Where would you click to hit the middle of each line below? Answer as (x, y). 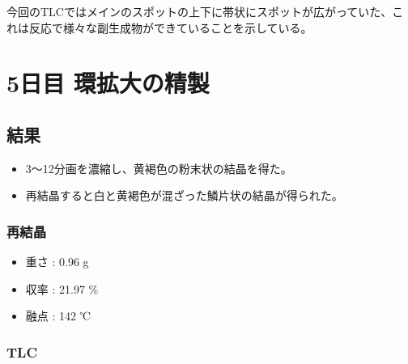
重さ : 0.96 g (57, 262)
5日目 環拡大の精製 (108, 83)
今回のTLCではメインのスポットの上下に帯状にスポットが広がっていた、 (200, 11)
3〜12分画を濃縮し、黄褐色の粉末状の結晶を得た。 (159, 168)
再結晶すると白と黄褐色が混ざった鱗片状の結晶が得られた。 (184, 195)
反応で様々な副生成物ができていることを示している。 (170, 27)
